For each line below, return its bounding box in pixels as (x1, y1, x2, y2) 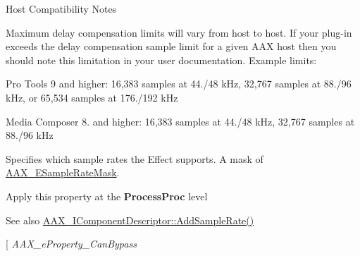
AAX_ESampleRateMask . (6, 165, 120, 180)
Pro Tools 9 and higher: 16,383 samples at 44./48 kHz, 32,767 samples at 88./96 (6, 76, 352, 91)
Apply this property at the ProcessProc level (6, 188, 208, 203)
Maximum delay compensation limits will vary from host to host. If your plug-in (6, 25, 352, 39)
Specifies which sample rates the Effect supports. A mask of (6, 151, 263, 166)
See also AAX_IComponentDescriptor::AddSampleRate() (6, 212, 254, 227)
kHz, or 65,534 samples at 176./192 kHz (6, 90, 178, 104)
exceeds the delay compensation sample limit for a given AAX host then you (6, 39, 337, 54)
